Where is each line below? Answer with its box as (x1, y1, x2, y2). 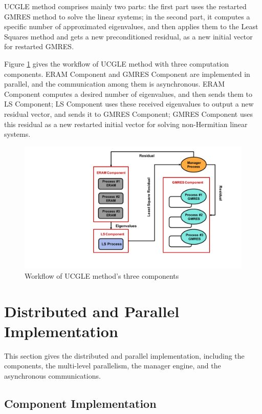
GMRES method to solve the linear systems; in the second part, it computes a (4, 11, 250, 22)
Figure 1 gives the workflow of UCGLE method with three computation (4, 58, 229, 69)
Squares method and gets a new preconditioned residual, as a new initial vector (4, 31, 253, 42)
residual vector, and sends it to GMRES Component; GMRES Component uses (4, 108, 253, 119)
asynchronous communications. (4, 370, 101, 381)
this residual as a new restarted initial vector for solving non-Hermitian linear (4, 118, 248, 129)
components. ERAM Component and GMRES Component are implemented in (4, 68, 250, 79)
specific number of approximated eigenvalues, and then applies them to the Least (4, 21, 258, 32)
